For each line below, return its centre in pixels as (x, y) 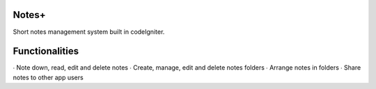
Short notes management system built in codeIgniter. (89, 32)
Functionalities (46, 51)
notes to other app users (48, 77)
